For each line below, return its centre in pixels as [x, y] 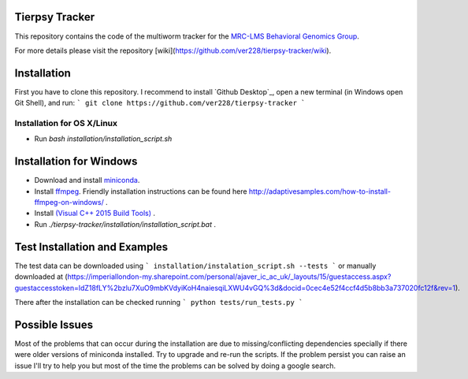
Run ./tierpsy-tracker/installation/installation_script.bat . [125, 224]
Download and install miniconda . [87, 180]
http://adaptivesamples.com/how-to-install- [320, 191]
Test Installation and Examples [91, 247]
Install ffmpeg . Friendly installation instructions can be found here [141, 191]
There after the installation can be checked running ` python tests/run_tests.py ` [159, 302]
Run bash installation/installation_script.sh [103, 139]
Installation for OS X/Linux [66, 123]
